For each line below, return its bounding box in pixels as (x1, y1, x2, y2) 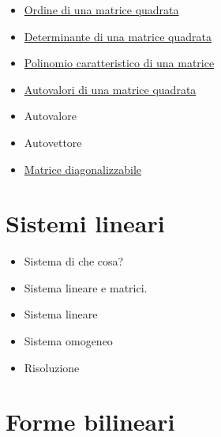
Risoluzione (24, 359, 80, 375)
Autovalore (24, 107, 77, 124)
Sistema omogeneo (24, 333, 113, 349)
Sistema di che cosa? (24, 253, 124, 269)
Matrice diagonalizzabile (24, 160, 142, 177)
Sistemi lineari (6, 207, 165, 239)
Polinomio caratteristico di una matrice (24, 55, 215, 71)
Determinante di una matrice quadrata (24, 28, 212, 44)
